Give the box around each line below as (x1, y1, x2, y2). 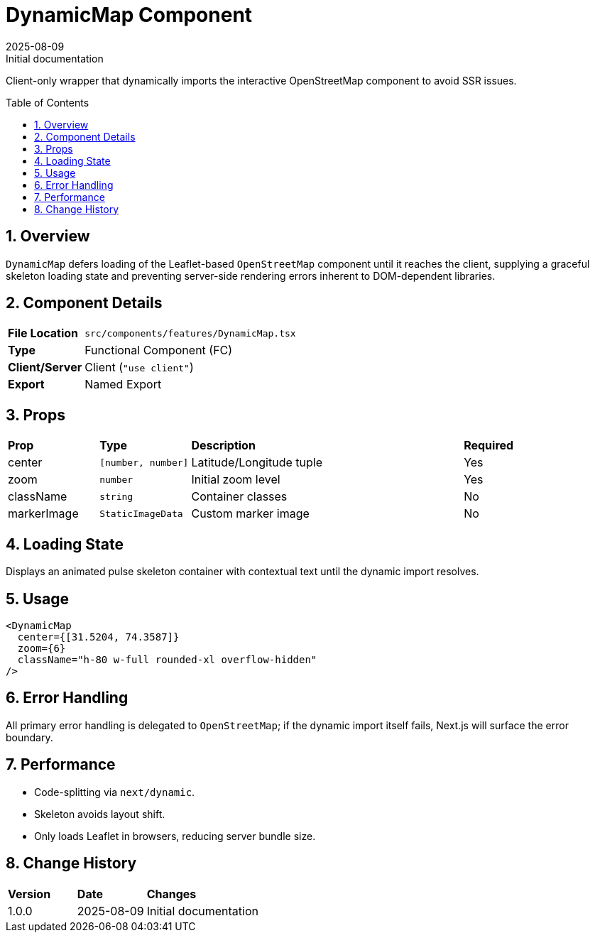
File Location (8, 326, 79, 341)
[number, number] (99, 457, 189, 468)
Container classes (191, 489, 288, 504)
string (99, 491, 133, 502)
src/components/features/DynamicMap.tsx (84, 327, 296, 339)
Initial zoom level (191, 472, 280, 487)
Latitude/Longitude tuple (191, 455, 322, 470)
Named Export (84, 377, 162, 392)
